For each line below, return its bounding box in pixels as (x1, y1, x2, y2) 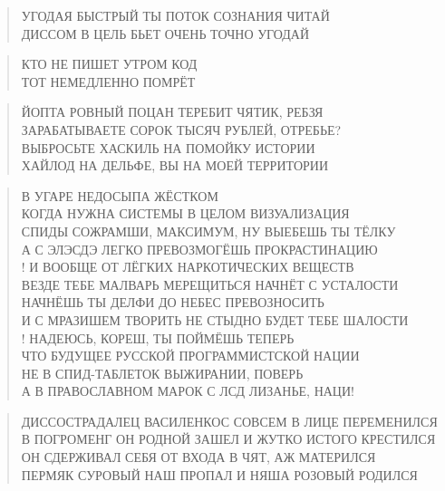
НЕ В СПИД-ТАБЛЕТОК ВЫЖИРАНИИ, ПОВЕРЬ (21, 363, 304, 382)
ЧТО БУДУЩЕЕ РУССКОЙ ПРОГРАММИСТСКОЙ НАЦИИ (21, 346, 360, 365)
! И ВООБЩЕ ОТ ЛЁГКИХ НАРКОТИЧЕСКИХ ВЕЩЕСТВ (21, 257, 354, 276)
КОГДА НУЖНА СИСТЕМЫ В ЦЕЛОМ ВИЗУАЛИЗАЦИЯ (21, 204, 350, 223)
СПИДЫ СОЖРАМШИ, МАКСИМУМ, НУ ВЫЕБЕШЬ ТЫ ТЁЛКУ (21, 221, 396, 240)
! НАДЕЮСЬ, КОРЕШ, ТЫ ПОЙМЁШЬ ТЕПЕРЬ (21, 328, 295, 347)
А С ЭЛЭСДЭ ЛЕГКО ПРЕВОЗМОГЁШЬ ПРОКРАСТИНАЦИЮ (21, 239, 378, 258)
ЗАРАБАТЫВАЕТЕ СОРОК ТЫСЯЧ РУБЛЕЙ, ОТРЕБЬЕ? (21, 120, 342, 139)
